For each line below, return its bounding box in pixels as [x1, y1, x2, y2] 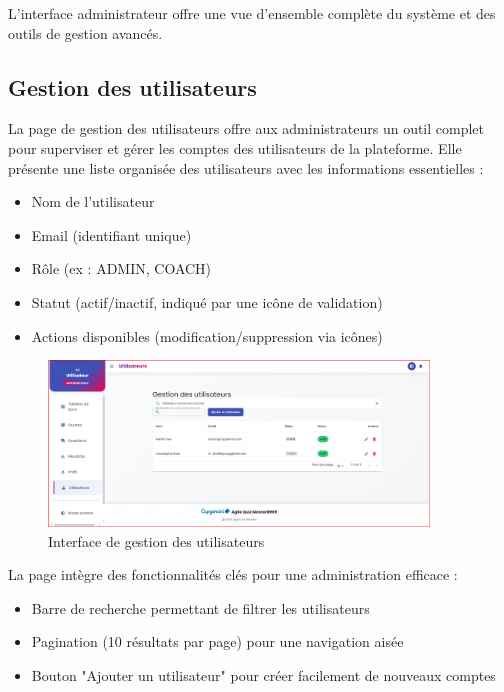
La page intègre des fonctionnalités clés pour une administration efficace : [8, 564, 458, 585]
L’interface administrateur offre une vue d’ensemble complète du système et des [8, 3, 496, 23]
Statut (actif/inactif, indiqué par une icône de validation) [31, 291, 383, 312]
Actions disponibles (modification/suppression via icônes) [31, 325, 383, 346]
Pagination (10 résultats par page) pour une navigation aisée [31, 631, 404, 652]
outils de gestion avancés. [8, 22, 163, 43]
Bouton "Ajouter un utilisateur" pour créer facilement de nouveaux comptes [31, 665, 496, 686]
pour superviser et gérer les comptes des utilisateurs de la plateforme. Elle [8, 137, 462, 158]
